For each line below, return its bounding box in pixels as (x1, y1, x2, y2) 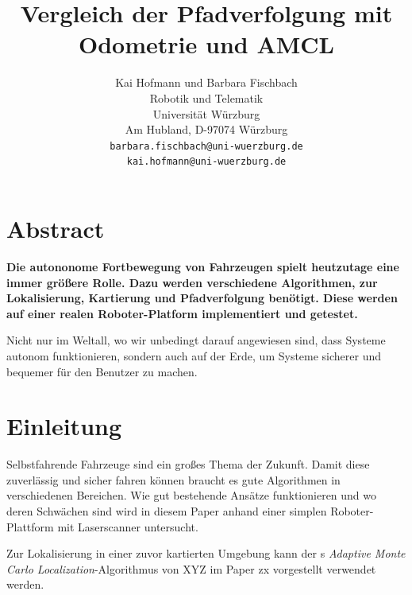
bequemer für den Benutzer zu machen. (6, 363, 198, 379)
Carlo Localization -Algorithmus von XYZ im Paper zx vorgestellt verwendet (6, 560, 376, 577)
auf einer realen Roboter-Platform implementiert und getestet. (6, 305, 358, 321)
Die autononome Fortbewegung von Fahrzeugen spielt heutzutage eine (6, 258, 399, 274)
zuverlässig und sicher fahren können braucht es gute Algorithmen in (6, 471, 341, 488)
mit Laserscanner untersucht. (57, 518, 198, 535)
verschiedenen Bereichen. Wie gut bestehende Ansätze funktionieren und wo (6, 487, 377, 504)
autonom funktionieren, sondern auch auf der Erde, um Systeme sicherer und (6, 347, 382, 364)
